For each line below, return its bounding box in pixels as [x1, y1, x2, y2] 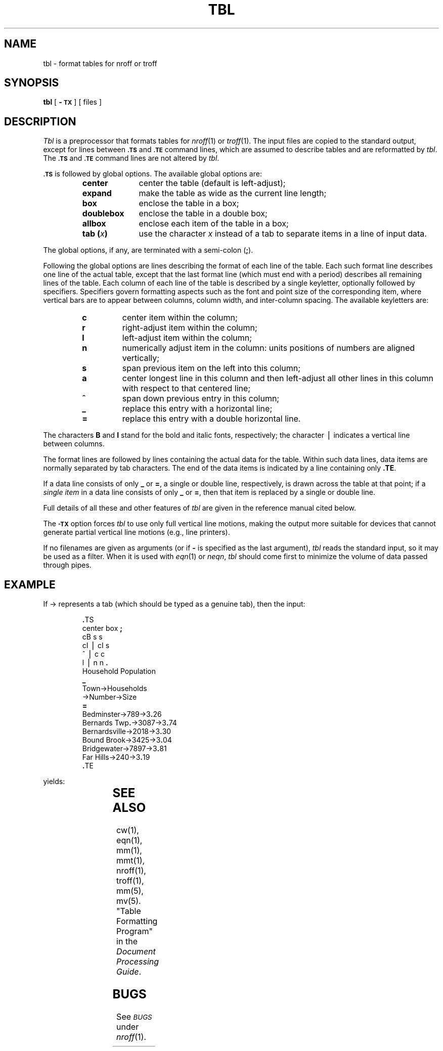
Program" [116, 926, 153, 937]
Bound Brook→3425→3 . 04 [82, 736, 172, 745]
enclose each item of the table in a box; [139, 218, 289, 229]
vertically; [122, 353, 160, 363]
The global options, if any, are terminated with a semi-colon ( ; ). [43, 246, 253, 255]
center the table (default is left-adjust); [139, 178, 286, 189]
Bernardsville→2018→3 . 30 [82, 727, 171, 736]
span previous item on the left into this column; [122, 363, 301, 374]
